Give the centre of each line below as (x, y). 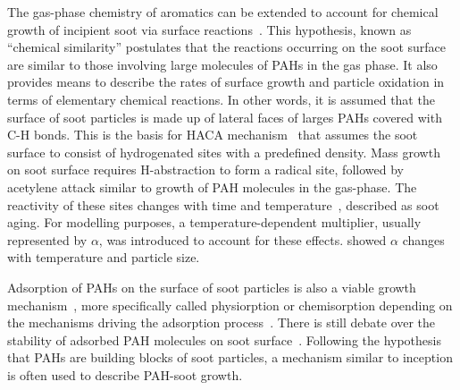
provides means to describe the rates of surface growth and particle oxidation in (226, 82)
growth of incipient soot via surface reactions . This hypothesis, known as (209, 29)
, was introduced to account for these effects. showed (243, 239)
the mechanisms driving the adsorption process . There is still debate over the (222, 322)
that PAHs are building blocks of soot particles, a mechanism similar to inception (230, 357)
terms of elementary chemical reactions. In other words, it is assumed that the (221, 99)
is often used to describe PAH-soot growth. (125, 374)
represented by (47, 239)
